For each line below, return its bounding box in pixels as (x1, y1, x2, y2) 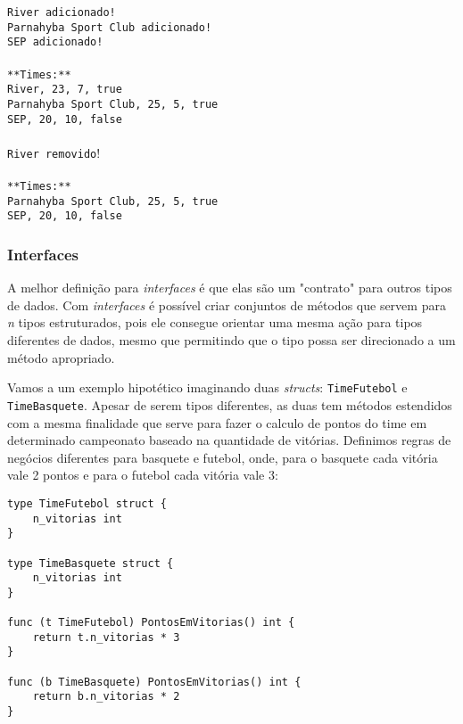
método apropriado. (7, 348, 115, 366)
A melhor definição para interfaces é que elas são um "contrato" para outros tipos (7, 278, 452, 297)
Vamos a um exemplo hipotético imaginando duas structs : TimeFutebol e (7, 378, 408, 397)
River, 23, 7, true (7, 83, 122, 96)
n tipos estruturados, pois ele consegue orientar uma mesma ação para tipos (7, 313, 423, 332)
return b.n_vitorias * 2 (32, 690, 180, 703)
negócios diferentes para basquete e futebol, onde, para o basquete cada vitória (7, 448, 438, 466)
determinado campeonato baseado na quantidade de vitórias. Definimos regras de (7, 431, 451, 449)
